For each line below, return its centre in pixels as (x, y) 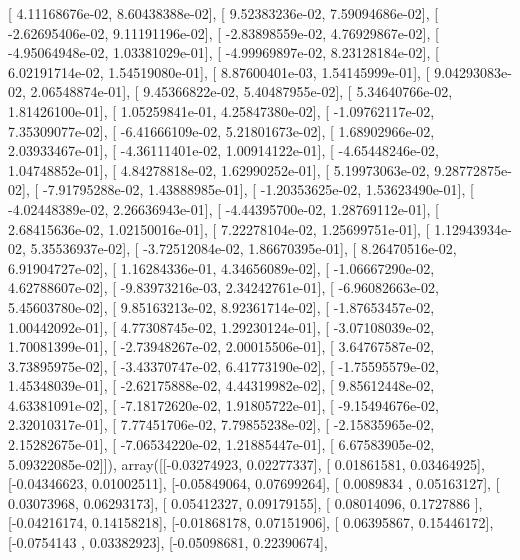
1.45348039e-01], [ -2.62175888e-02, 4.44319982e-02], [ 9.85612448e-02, (221, 385)
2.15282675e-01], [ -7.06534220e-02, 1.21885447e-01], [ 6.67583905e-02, (221, 444)
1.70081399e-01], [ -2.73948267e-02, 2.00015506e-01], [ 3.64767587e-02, (221, 346)
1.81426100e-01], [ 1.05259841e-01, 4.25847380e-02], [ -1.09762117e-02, (221, 110)
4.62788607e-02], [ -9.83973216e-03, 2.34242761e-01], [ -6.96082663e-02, (223, 287)
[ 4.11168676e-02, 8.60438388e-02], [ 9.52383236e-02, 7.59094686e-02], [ (223, 13)
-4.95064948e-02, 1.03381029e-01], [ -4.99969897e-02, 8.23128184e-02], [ (223, 52)
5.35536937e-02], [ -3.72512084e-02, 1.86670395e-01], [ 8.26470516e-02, (243, 248)
